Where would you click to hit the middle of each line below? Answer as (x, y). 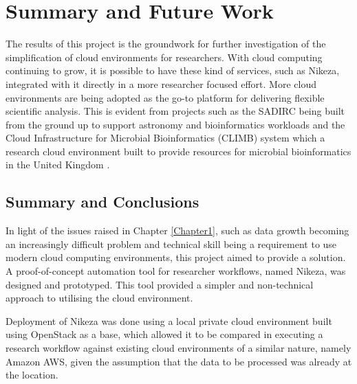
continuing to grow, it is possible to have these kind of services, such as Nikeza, (173, 70)
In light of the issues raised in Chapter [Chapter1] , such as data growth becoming (177, 230)
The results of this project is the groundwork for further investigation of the (166, 44)
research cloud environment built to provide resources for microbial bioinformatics (178, 151)
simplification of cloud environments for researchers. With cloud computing (164, 57)
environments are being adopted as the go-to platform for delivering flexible (165, 97)
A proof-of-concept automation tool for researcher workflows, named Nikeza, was (176, 271)
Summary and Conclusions (102, 202)
